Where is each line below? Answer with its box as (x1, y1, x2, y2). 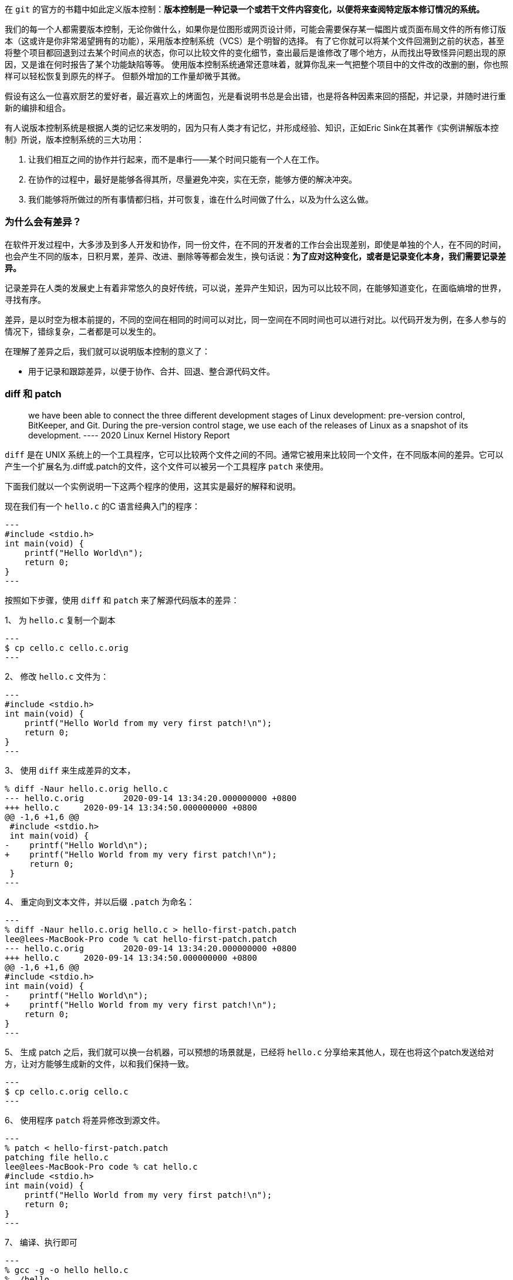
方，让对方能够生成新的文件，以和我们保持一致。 (5, 1058, 194, 1069)
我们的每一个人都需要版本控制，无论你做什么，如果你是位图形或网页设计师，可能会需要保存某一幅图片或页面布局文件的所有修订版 (5, 24, 506, 34)
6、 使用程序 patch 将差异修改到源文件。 (5, 1114, 165, 1125)
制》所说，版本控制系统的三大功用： (5, 134, 144, 144)
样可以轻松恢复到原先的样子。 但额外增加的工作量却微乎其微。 (5, 71, 245, 81)
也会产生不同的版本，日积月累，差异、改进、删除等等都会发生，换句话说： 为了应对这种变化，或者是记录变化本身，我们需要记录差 (5, 251, 506, 261)
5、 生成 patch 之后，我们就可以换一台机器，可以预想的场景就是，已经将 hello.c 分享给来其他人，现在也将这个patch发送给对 (5, 1046, 494, 1057)
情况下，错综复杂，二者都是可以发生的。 (5, 326, 161, 336)
